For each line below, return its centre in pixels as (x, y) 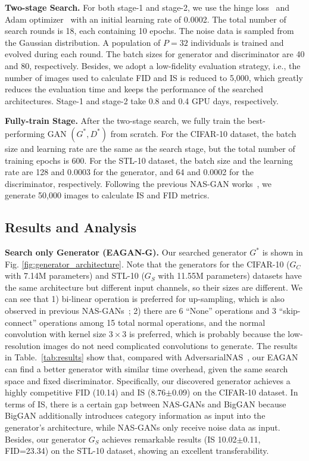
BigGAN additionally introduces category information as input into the (135, 415)
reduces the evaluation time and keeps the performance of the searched (134, 89)
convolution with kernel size (56, 334)
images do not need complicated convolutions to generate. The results (170, 345)
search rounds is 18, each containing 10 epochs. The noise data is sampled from (149, 31)
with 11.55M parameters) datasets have (230, 275)
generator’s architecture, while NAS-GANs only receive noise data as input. (143, 427)
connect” (21, 322)
